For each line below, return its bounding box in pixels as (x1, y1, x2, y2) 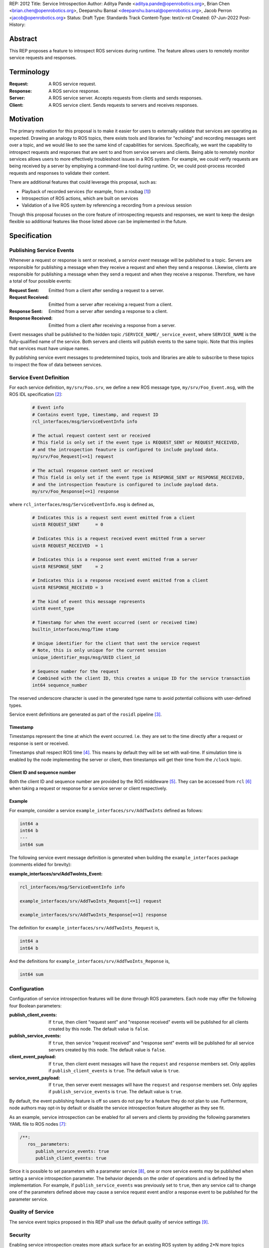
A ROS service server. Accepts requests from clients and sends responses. (48, 95, 203, 101)
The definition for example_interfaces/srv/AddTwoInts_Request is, (9, 925, 159, 931)
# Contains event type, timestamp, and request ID (32, 412, 159, 417)
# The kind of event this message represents (32, 599, 145, 604)
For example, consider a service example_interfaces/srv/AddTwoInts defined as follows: (9, 807, 203, 813)
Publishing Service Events (9, 247, 74, 254)
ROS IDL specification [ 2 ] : (9, 391, 62, 397)
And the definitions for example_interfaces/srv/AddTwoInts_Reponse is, (9, 958, 170, 964)
